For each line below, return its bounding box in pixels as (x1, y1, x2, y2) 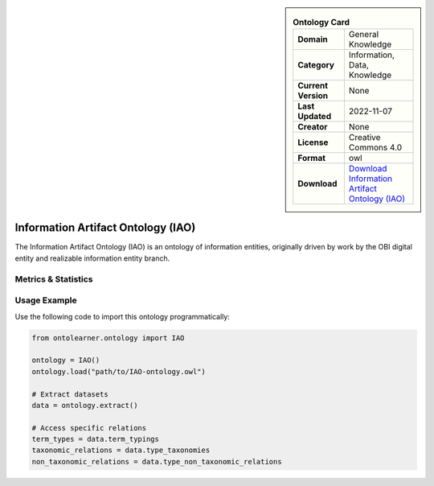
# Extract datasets (31, 389, 108, 398)
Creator (297, 121, 328, 133)
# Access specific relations (31, 423, 147, 432)
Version (297, 90, 329, 101)
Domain (297, 34, 329, 45)
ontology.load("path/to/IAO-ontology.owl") (31, 367, 207, 376)
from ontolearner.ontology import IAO (31, 333, 185, 342)
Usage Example (14, 294, 77, 306)
